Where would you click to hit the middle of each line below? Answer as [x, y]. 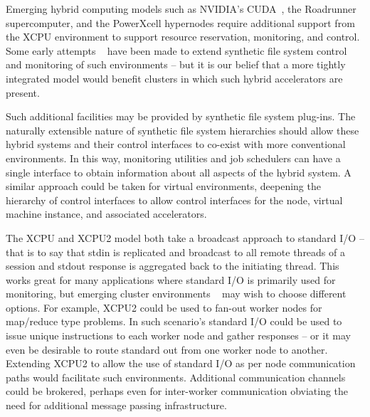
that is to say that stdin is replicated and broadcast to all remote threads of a [175, 252]
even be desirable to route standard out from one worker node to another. [167, 349]
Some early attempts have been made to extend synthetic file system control [176, 50]
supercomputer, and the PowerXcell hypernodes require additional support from [180, 22]
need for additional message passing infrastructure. [116, 405]
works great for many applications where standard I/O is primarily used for [171, 279]
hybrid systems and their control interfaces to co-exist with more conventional [176, 144]
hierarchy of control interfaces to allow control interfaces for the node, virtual [174, 200]
